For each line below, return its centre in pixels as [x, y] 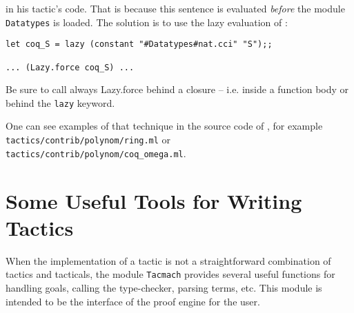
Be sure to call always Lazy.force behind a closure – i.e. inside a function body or [177, 89]
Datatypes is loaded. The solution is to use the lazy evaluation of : [147, 22]
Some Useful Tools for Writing [154, 200]
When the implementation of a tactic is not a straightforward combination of [168, 260]
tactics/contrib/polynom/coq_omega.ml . [96, 153]
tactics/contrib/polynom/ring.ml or [88, 140]
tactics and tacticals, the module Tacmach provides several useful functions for [170, 274]
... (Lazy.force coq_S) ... [70, 67]
